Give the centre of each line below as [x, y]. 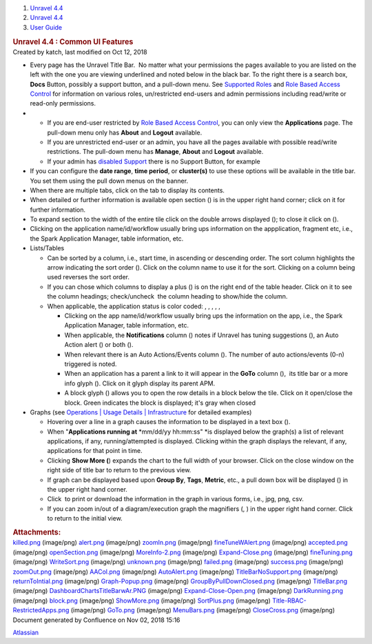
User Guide [46, 27]
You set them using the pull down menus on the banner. [109, 181]
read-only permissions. [63, 103]
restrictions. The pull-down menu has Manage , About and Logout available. [155, 152]
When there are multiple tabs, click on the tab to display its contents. [127, 190]
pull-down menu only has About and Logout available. [125, 132]
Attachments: [37, 532]
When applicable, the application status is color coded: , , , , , [134, 306]
